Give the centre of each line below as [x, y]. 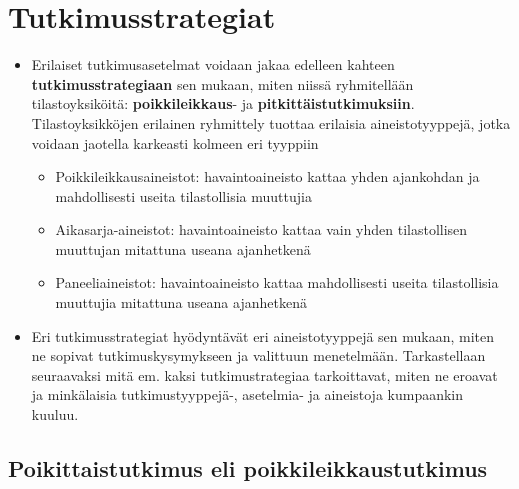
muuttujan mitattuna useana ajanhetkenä [183, 248]
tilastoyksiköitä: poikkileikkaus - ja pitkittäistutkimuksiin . [223, 103]
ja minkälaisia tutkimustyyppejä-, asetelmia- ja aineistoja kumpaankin [247, 394]
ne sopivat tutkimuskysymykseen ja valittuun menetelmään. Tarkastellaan [258, 355]
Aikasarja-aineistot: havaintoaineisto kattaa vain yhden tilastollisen [261, 229]
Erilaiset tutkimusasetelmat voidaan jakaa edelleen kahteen [213, 64]
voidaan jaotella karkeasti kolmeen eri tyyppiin [175, 142]
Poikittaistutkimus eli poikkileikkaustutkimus [248, 468]
